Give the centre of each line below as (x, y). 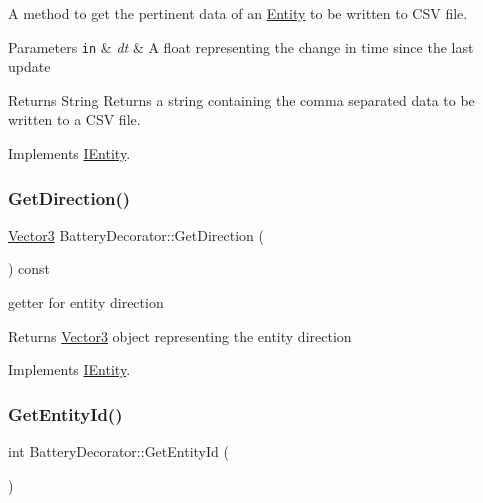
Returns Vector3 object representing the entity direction (180, 335)
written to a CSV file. (74, 119)
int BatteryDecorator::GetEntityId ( (118, 451)
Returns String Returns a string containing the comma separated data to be (241, 99)
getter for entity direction (86, 302)
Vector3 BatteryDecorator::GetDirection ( (136, 234)
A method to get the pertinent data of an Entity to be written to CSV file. (238, 13)
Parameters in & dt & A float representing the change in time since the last (241, 46)
